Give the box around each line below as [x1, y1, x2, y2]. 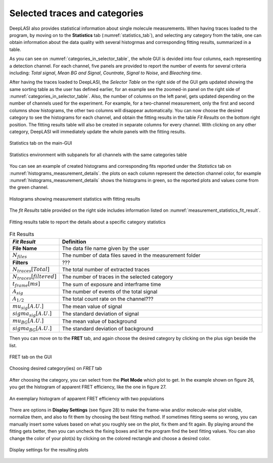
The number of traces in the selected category [62, 273, 173, 281]
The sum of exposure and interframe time [62, 281, 161, 288]
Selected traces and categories [9, 8, 144, 19]
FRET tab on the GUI [9, 354, 52, 360]
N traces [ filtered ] [12, 273, 57, 281]
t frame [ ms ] [12, 281, 40, 288]
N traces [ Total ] [12, 266, 50, 273]
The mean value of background [62, 317, 137, 325]
